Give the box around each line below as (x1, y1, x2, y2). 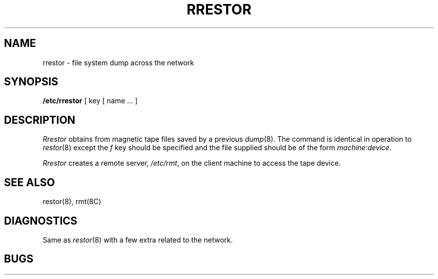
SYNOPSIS (4, 75, 58, 88)
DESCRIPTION (4, 113, 75, 126)
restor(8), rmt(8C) (42, 197, 101, 206)
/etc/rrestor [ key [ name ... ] (42, 96, 138, 105)
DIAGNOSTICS (4, 214, 77, 227)
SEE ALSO (4, 176, 55, 189)
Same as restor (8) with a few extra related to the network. (42, 235, 233, 244)
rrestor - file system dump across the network (42, 58, 194, 67)
